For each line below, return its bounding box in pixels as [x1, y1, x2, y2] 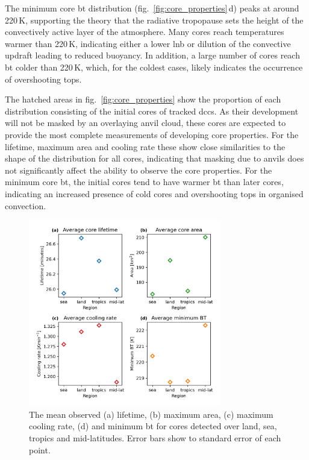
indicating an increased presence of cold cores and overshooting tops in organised [5, 187, 304, 200]
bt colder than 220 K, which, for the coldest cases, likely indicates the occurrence [5, 60, 303, 73]
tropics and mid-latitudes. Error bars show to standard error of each [29, 431, 281, 444]
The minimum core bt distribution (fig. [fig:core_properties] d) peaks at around [5, 2, 299, 14]
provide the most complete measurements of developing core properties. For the [5, 128, 299, 140]
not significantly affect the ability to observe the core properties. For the [5, 163, 272, 176]
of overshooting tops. [5, 72, 82, 85]
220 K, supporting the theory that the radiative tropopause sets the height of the [5, 13, 304, 26]
